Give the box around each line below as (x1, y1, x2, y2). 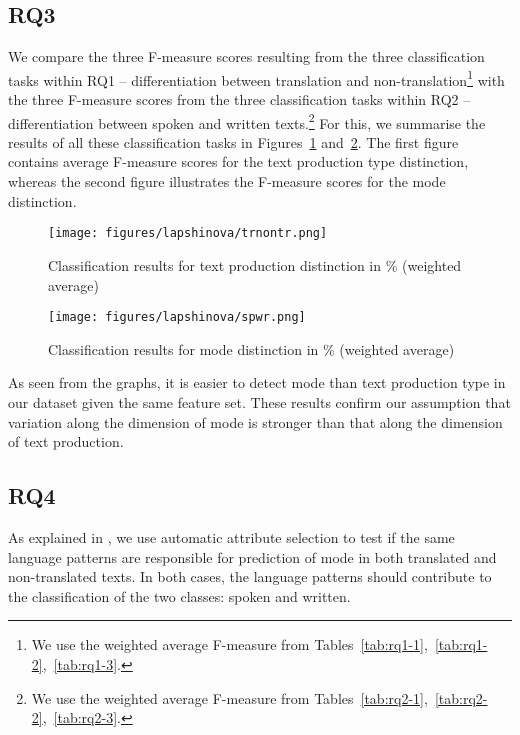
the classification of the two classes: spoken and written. (8, 585, 351, 606)
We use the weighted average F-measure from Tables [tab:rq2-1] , (31, 687, 428, 708)
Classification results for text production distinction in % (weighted (48, 254, 462, 275)
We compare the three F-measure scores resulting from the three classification (8, 46, 485, 67)
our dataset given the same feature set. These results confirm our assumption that (8, 391, 511, 412)
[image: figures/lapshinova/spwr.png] (48, 310, 306, 325)
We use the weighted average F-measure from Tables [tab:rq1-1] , (31, 634, 428, 655)
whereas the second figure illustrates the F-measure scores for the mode (8, 171, 446, 192)
